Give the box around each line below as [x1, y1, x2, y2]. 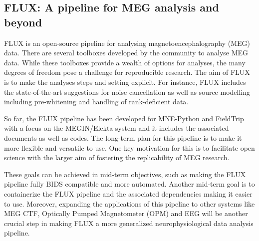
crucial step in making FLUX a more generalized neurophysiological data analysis [4, 218, 254, 228]
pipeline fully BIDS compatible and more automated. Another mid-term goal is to [4, 179, 255, 189]
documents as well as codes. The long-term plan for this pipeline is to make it [4, 132, 242, 143]
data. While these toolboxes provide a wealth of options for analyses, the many [4, 57, 246, 67]
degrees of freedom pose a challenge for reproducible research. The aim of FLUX [4, 67, 250, 77]
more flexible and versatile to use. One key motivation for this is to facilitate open [4, 142, 255, 153]
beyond [4, 14, 42, 29]
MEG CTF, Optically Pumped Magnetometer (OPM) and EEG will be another [4, 208, 248, 219]
